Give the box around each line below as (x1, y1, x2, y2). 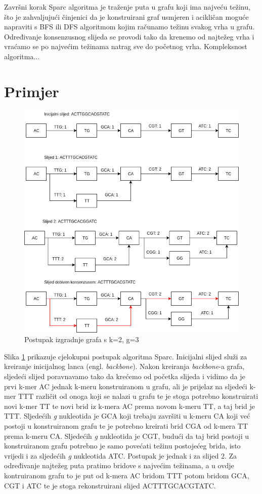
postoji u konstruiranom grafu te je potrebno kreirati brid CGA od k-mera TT (4, 421, 248, 431)
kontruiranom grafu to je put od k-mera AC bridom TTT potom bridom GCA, (4, 470, 249, 480)
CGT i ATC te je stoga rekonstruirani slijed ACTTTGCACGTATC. (4, 480, 216, 490)
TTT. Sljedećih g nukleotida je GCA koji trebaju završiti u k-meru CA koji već (4, 410, 250, 421)
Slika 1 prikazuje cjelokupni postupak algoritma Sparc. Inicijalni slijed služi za (4, 351, 247, 361)
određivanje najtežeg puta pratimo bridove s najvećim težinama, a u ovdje (4, 460, 234, 471)
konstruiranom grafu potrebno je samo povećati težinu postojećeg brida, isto (4, 440, 241, 451)
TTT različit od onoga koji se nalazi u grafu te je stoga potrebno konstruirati (18, 391, 258, 401)
